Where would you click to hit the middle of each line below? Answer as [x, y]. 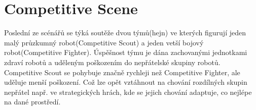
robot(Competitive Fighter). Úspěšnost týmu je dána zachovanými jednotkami [126, 52]
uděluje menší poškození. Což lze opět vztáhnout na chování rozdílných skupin [126, 82]
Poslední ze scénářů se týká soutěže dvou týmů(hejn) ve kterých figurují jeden [125, 33]
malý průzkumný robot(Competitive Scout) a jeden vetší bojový [104, 42]
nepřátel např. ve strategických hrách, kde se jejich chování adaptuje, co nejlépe [128, 92]
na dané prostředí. [32, 102]
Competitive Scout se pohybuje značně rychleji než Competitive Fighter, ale [122, 72]
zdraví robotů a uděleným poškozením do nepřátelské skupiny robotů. [112, 62]
